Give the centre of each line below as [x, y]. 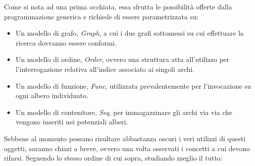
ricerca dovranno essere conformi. [66, 42]
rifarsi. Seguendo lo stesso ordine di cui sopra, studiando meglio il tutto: [113, 158]
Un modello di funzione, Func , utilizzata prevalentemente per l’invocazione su [133, 85]
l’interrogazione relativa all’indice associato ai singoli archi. [105, 69]
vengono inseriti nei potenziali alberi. [72, 122]
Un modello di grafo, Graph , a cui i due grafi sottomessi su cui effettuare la [130, 33]
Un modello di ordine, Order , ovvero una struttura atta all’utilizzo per [123, 59]
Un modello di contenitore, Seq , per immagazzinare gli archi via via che [124, 112]
